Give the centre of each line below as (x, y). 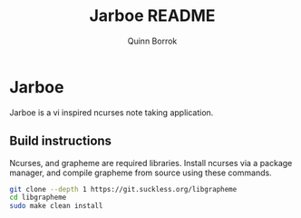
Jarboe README (152, 16)
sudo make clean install (56, 206)
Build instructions (60, 141)
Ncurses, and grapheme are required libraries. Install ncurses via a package (151, 163)
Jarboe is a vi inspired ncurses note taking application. (112, 112)
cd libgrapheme (38, 198)
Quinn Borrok (152, 41)
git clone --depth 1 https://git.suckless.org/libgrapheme (123, 189)
